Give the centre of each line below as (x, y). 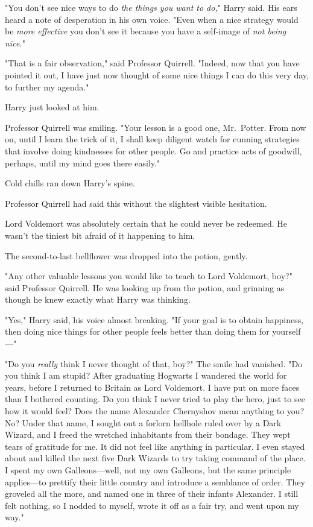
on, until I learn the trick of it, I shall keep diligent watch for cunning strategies (152, 139)
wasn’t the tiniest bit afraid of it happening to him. (100, 235)
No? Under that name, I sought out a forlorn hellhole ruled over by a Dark (143, 422)
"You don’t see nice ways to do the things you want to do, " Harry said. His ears (151, 7)
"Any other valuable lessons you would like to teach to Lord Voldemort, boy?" (149, 276)
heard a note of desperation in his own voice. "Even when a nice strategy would (152, 19)
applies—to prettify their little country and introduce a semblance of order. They (155, 481)
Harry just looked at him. (52, 107)
